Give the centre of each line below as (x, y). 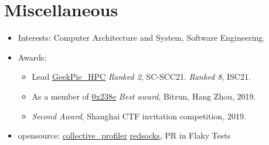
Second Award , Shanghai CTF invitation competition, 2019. (139, 116)
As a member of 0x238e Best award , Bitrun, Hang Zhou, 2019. (144, 96)
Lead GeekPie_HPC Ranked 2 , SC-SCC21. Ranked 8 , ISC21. (141, 77)
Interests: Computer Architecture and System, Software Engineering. (142, 38)
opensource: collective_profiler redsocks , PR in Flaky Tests (124, 135)
